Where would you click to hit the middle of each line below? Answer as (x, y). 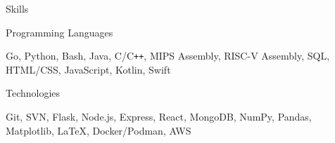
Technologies (33, 93)
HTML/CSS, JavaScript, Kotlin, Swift (88, 69)
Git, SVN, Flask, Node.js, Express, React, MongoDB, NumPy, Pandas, (159, 117)
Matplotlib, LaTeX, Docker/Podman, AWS (99, 130)
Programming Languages (59, 32)
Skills (17, 8)
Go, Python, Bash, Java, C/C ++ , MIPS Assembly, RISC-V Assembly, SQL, (168, 56)
